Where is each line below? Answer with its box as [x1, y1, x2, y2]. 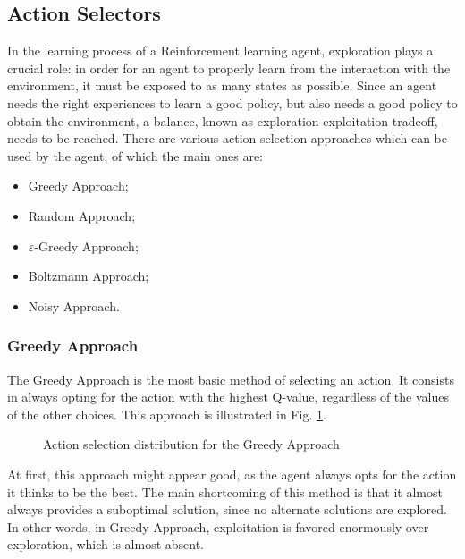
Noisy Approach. [28, 296, 120, 315]
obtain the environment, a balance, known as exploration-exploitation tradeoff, [7, 111, 438, 130]
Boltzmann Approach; [28, 267, 149, 285]
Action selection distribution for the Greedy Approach [43, 435, 340, 453]
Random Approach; [28, 206, 136, 224]
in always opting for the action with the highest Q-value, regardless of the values [7, 387, 449, 406]
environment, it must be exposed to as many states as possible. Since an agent [7, 76, 437, 95]
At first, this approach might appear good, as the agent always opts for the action [7, 464, 457, 483]
